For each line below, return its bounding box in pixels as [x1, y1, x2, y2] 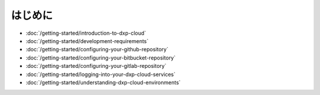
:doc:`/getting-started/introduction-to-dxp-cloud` [25, 30, 146, 37]
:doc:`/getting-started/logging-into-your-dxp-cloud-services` [25, 71, 176, 78]
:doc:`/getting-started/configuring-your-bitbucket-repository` [25, 54, 176, 61]
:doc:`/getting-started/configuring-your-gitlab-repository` [25, 63, 167, 70]
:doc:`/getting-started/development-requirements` [25, 37, 149, 44]
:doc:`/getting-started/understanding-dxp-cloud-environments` [25, 78, 181, 86]
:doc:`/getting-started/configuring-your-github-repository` [25, 46, 169, 53]
